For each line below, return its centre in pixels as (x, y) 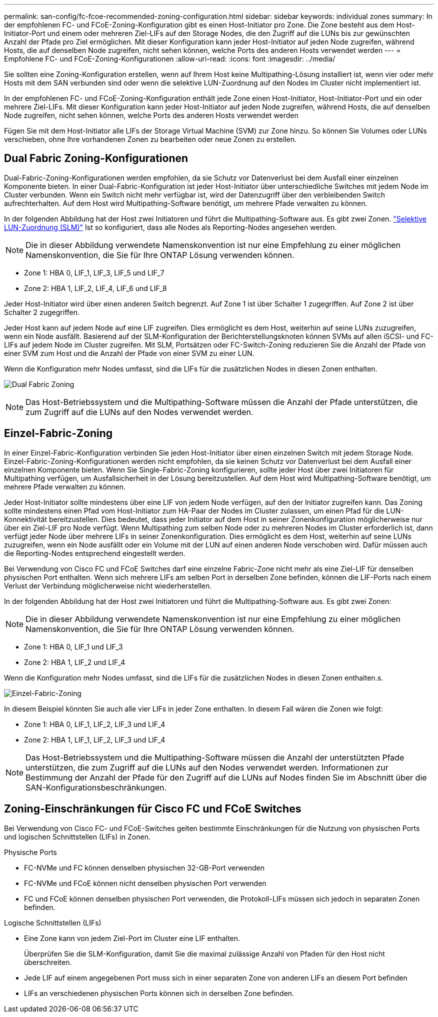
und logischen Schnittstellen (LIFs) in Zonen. (77, 836)
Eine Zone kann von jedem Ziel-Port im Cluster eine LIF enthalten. (132, 938)
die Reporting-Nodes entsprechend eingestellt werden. (95, 553)
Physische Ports (31, 852)
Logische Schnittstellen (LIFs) (53, 922)
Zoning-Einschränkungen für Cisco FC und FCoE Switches (153, 809)
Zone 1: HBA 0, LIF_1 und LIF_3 (73, 646)
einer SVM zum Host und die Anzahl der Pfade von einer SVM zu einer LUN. (129, 353)
